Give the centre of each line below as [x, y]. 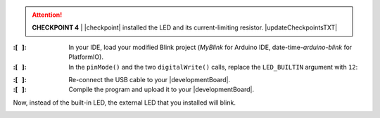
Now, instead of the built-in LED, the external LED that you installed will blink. [124, 103]
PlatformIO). [86, 57]
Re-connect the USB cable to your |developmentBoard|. [150, 79]
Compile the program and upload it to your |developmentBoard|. [161, 90]
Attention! [47, 15]
